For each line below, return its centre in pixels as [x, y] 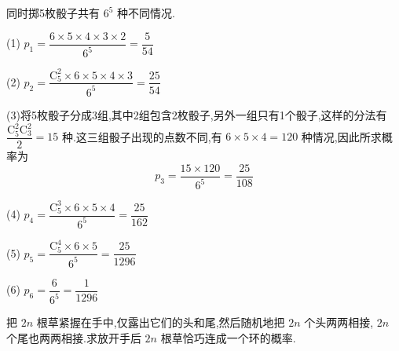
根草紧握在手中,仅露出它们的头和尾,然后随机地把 [161, 322]
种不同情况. [146, 13]
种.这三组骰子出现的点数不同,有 [142, 136]
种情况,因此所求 [341, 136]
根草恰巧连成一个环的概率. [228, 337]
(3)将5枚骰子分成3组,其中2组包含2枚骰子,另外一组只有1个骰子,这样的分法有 [197, 114]
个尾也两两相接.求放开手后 [74, 337]
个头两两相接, [339, 322]
